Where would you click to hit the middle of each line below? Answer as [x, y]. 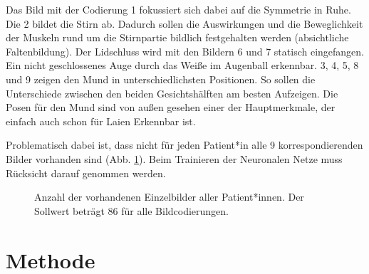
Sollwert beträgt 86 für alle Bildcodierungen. [131, 210]
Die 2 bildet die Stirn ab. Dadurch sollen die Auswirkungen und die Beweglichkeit [184, 23]
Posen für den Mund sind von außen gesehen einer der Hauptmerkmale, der [171, 107]
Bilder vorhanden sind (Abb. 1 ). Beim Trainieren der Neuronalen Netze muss [174, 158]
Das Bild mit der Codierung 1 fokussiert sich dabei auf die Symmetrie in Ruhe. [178, 9]
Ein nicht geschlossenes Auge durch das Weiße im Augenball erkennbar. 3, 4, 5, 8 [182, 65]
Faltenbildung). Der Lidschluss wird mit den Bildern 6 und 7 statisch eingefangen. [185, 51]
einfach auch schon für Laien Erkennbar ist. [101, 121]
